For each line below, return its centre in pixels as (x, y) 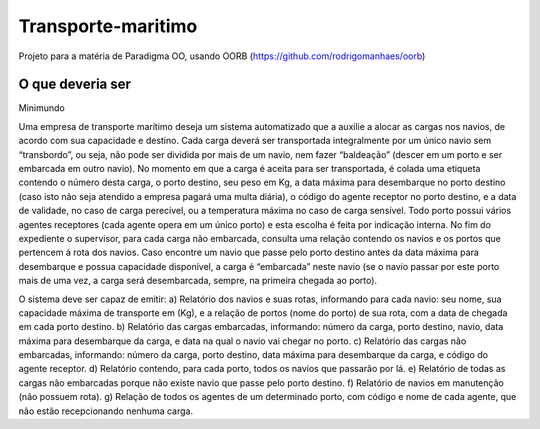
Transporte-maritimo (108, 26)
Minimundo (41, 108)
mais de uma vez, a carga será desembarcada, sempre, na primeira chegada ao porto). (198, 281)
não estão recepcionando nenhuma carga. (106, 411)
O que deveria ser (75, 84)
